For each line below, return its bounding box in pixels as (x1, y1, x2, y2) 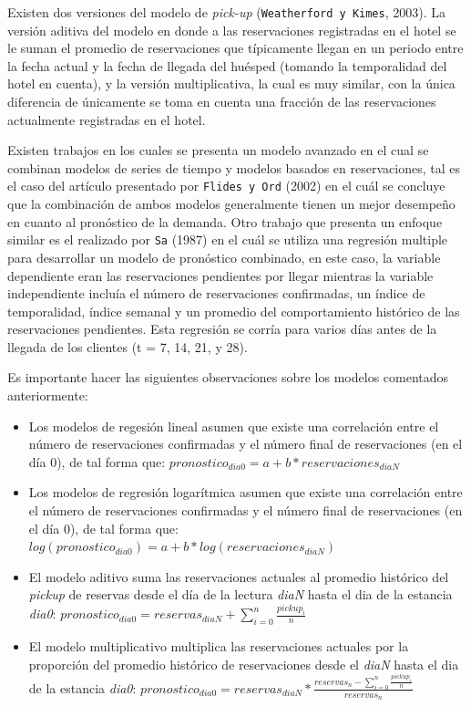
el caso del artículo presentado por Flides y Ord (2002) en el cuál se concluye (7, 176, 445, 195)
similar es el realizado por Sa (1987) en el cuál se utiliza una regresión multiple (7, 230, 448, 249)
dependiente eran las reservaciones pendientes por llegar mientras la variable (7, 265, 434, 285)
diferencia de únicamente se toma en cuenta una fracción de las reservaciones (7, 92, 436, 111)
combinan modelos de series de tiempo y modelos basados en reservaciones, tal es (7, 158, 460, 177)
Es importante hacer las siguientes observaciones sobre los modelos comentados (7, 368, 449, 387)
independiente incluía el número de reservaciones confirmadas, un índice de (7, 284, 425, 303)
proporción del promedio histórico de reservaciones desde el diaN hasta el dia (28, 654, 459, 673)
